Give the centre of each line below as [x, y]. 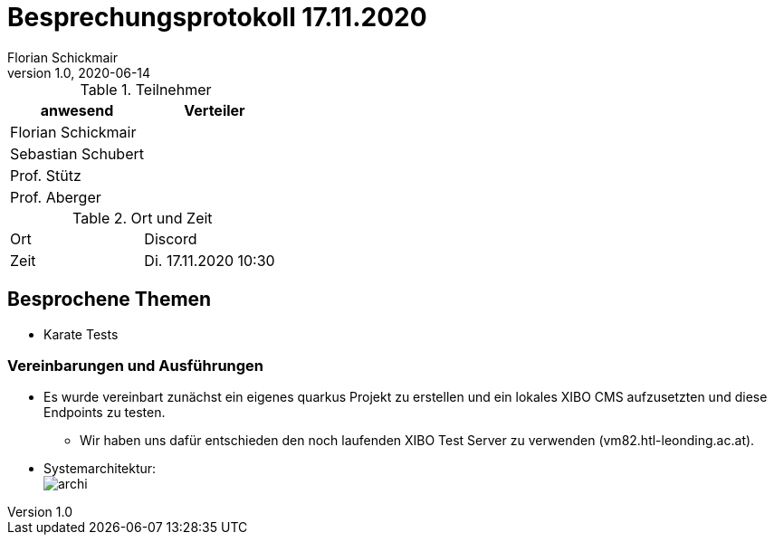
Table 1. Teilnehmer [146, 89]
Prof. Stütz [46, 175]
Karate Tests [81, 334]
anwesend [77, 110]
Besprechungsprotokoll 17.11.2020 [217, 17]
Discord [171, 238]
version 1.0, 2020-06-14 [79, 72]
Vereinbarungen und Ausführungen [136, 365]
